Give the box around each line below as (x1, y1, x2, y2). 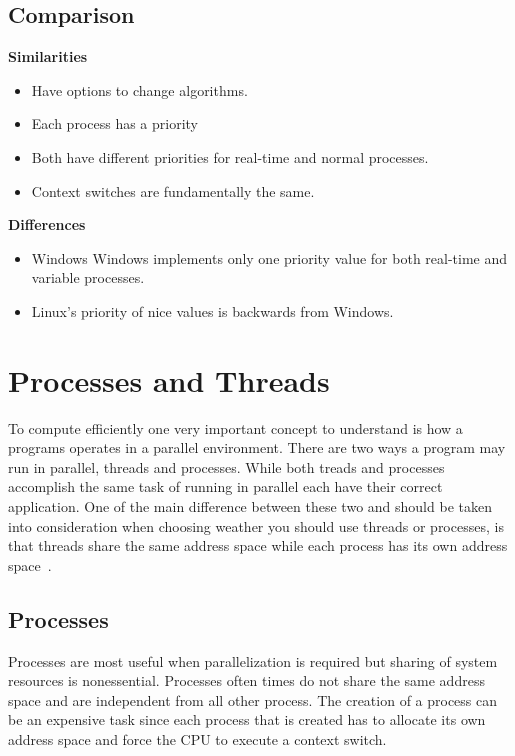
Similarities (8, 46, 88, 67)
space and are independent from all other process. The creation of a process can (8, 689, 498, 710)
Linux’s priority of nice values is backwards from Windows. (31, 300, 394, 321)
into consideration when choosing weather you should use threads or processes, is (8, 515, 504, 536)
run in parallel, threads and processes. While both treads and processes (8, 456, 445, 477)
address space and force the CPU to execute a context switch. (8, 729, 387, 749)
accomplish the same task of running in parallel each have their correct (8, 476, 443, 497)
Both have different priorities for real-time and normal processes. (31, 146, 429, 167)
